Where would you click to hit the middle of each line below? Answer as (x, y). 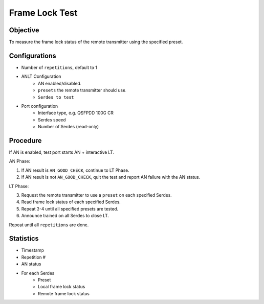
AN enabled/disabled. (60, 83)
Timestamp (33, 250)
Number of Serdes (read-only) (68, 127)
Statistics (24, 239)
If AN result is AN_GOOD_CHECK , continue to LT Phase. (75, 170)
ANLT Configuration (41, 76)
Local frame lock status (61, 287)
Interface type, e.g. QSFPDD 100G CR (76, 113)
